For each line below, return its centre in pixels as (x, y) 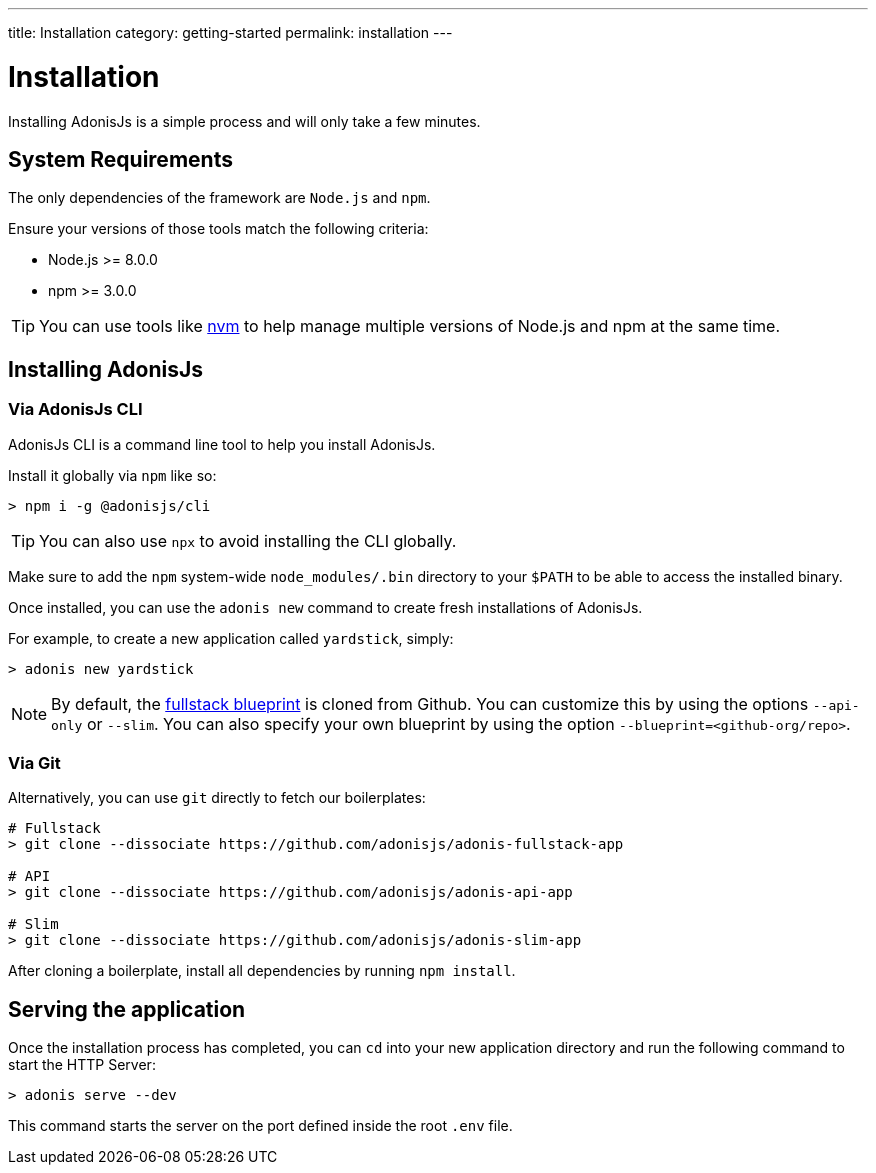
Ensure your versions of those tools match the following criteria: (218, 229)
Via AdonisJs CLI (75, 409)
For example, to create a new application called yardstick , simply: (231, 638)
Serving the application (127, 1009)
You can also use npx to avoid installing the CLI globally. (248, 540)
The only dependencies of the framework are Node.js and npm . (219, 198)
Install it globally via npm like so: (112, 475)
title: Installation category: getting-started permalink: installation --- (230, 32)
